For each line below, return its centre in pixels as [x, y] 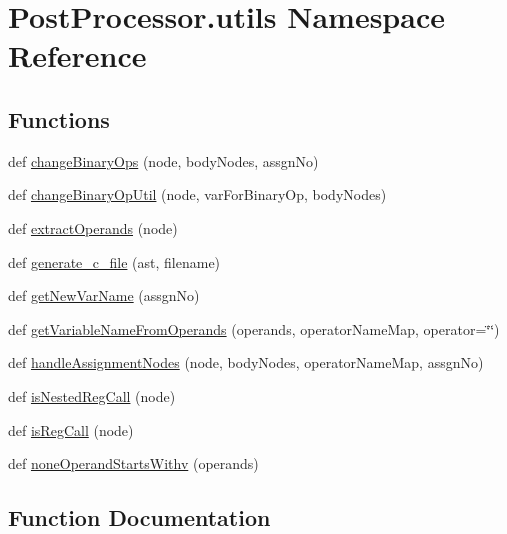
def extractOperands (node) [93, 227]
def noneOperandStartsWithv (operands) [133, 463]
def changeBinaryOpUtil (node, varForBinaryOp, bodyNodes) [197, 194]
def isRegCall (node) [71, 429]
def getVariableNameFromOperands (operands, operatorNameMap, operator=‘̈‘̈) [254, 328]
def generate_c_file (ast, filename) [114, 261]
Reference [77, 55]
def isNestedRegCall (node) [92, 395]
